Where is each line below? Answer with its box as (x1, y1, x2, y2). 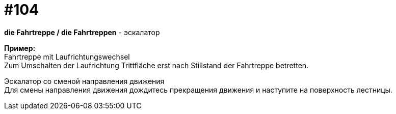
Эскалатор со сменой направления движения (4, 76, 165, 85)
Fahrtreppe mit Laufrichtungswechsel (4, 52, 130, 61)
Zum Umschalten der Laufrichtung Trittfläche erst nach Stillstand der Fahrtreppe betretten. (4, 61, 309, 70)
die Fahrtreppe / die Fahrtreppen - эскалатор (4, 27, 160, 37)
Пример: (4, 43, 36, 52)
